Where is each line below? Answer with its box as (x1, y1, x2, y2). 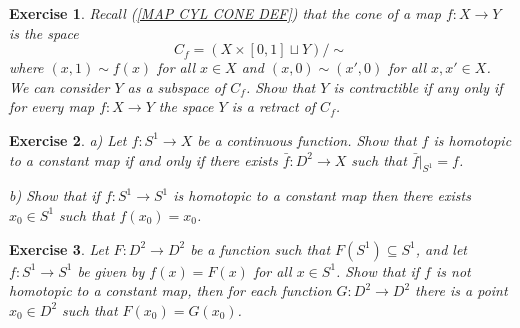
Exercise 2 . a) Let (9, 129, 127, 150)
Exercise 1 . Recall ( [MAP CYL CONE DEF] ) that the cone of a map (9, 3, 441, 23)
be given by (77, 260, 145, 281)
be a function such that (190, 238, 331, 259)
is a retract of (231, 96, 316, 117)
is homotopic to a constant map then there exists (173, 185, 471, 206)
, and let (415, 238, 467, 259)
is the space (9, 22, 79, 43)
